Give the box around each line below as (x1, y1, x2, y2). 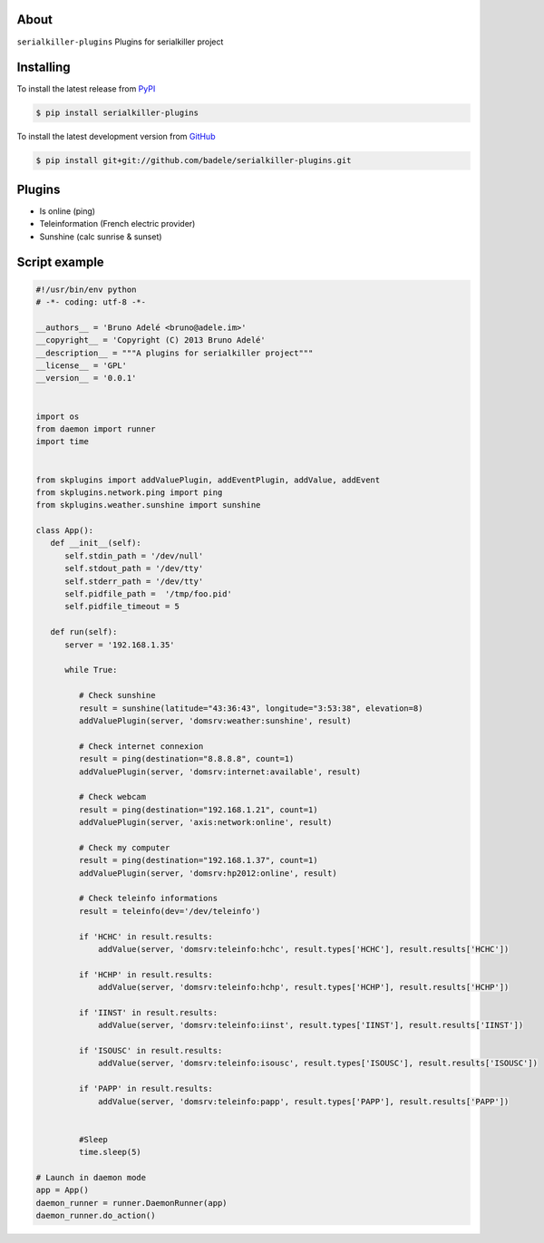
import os (35, 411, 80, 422)
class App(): (35, 526, 94, 536)
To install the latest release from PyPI (16, 83, 156, 94)
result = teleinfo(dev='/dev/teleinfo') (78, 906, 261, 916)
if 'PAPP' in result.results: (78, 1083, 213, 1094)
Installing (16, 60, 72, 75)
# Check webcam (78, 791, 147, 802)
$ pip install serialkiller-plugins (35, 108, 199, 118)
